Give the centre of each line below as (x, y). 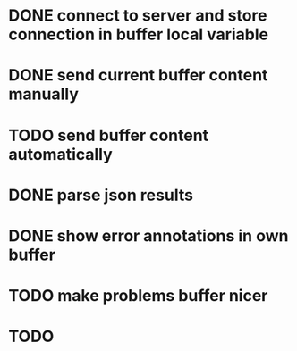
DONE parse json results (101, 195)
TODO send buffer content (109, 135)
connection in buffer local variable (139, 34)
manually (44, 94)
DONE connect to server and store (138, 16)
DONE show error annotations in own (148, 235)
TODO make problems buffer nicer (138, 296)
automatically (60, 154)
